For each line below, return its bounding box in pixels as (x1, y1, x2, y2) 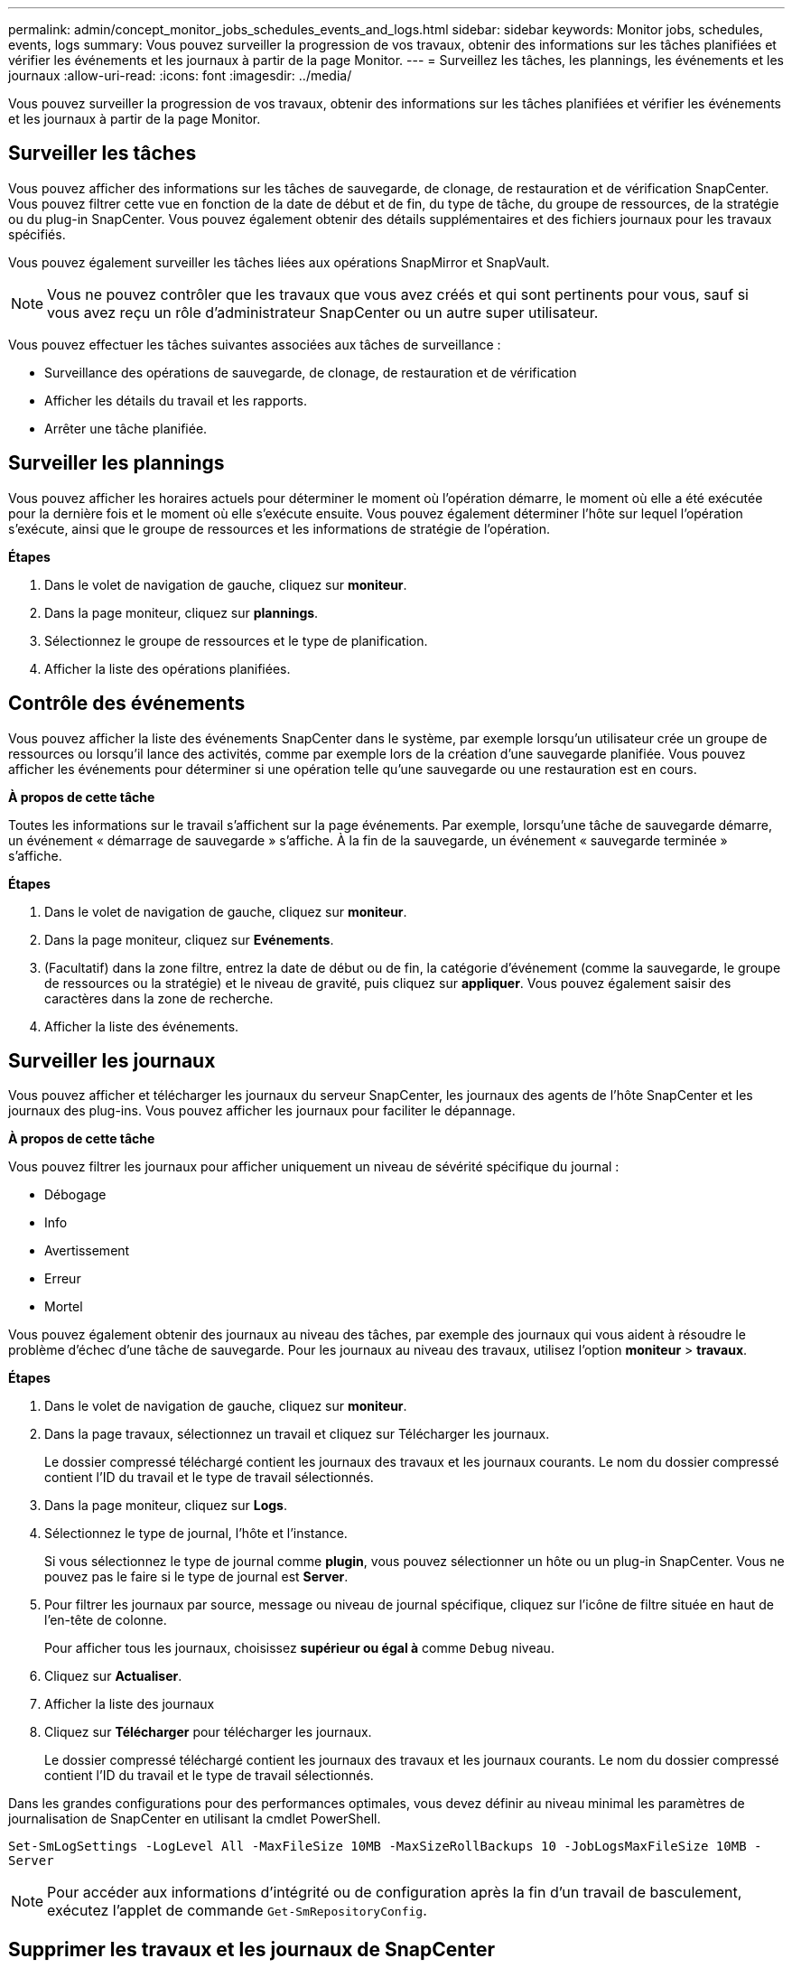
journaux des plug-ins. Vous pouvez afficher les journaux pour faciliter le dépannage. (8, 1103, 516, 1119)
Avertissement (44, 1243, 130, 1259)
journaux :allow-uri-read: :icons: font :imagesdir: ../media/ (8, 68, 352, 83)
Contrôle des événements (8, 692, 246, 715)
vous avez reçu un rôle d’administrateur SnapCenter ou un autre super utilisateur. (47, 303, 599, 322)
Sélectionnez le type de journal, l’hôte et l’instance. (44, 1525, 348, 1542)
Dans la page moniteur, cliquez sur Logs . (44, 1497, 287, 1514)
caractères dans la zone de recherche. (44, 990, 274, 1006)
